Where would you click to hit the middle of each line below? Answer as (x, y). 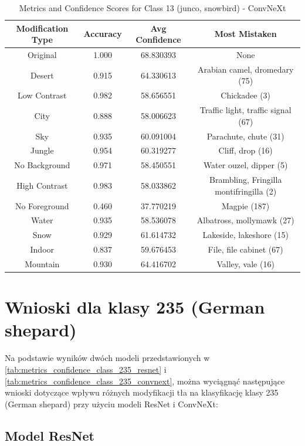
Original (42, 55)
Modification (42, 28)
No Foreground (42, 205)
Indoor (42, 249)
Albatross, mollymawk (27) (245, 220)
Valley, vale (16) (245, 263)
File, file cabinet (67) (245, 249)
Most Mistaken (245, 34)
